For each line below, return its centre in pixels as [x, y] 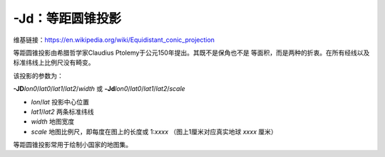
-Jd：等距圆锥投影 [67, 18]
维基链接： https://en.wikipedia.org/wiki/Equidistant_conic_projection [114, 40]
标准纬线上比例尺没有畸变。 [54, 63]
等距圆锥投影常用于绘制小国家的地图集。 [72, 145]
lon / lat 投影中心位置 [60, 102]
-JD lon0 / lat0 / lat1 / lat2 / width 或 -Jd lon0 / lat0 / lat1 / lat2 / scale [99, 89]
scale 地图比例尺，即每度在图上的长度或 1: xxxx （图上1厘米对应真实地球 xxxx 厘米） [154, 131]
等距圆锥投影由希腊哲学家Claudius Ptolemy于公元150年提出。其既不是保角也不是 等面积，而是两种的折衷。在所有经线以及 [191, 53]
